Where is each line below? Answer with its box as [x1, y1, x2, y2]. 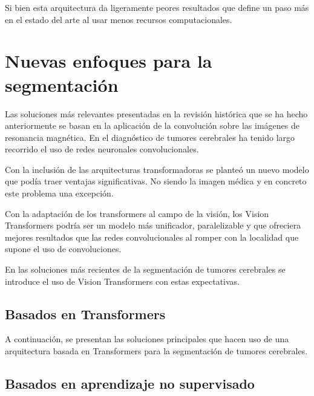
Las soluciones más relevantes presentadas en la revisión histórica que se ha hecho [5, 107, 308, 120]
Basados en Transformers [5, 304, 166, 323]
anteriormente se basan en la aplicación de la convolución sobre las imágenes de [5, 119, 299, 132]
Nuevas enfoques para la [5, 48, 212, 73]
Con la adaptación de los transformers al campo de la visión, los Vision [5, 207, 269, 219]
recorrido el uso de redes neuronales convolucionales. [5, 143, 199, 155]
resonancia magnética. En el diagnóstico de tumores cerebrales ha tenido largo [5, 131, 295, 143]
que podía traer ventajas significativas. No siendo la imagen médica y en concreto [5, 175, 307, 187]
